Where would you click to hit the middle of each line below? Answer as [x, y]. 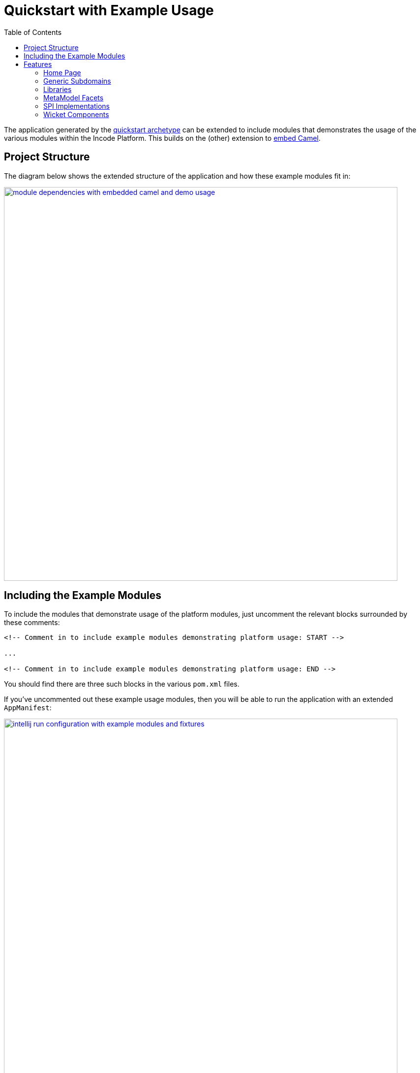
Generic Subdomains [77, 81]
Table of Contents [33, 32]
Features [38, 64]
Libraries [58, 89]
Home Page [62, 72]
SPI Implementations [77, 106]
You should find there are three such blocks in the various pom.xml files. [122, 684]
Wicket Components [76, 114]
